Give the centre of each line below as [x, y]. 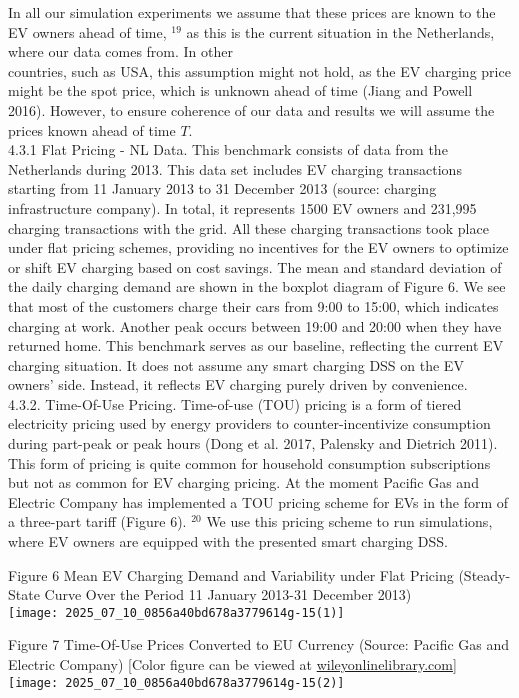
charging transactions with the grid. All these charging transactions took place [248, 227]
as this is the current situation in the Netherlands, [340, 31]
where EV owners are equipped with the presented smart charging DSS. [228, 541]
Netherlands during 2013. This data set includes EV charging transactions [235, 168]
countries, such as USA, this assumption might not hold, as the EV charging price [259, 70]
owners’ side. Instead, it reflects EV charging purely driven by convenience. [238, 384]
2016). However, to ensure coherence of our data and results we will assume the [251, 109]
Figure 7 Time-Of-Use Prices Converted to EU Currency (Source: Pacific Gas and [259, 644]
